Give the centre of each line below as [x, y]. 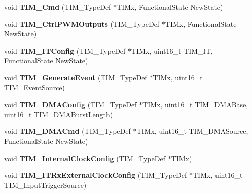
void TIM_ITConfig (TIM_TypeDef [65, 50]
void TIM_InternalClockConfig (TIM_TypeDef [85, 158]
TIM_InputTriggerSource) [45, 185]
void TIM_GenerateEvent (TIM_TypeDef [76, 77]
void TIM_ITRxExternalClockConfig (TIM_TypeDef [96, 175]
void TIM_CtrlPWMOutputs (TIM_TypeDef [82, 23]
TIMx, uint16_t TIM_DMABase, [195, 104]
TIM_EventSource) [35, 87]
